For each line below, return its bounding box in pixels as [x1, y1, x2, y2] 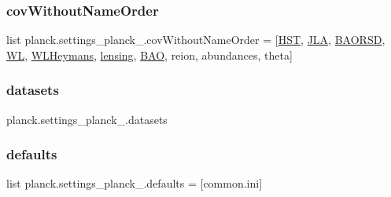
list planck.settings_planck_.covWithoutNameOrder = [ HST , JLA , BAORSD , [6, 31, 385, 48]
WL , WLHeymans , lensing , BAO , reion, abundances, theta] [6, 46, 293, 63]
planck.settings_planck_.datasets [6, 111, 168, 127]
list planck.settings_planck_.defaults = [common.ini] [6, 175, 263, 192]
